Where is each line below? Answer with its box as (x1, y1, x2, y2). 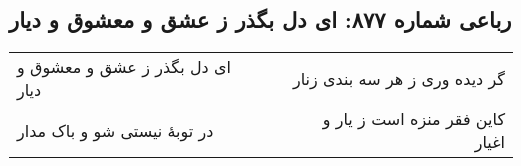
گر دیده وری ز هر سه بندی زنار (292, 66, 505, 90)
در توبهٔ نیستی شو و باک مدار (17, 118, 214, 142)
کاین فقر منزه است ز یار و (322, 107, 505, 131)
